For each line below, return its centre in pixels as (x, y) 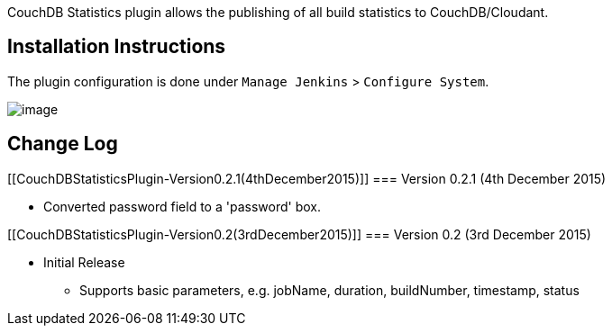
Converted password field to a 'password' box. (182, 206)
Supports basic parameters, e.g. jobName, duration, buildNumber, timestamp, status (329, 290)
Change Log (63, 144)
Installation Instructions (117, 47)
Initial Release (84, 262)
